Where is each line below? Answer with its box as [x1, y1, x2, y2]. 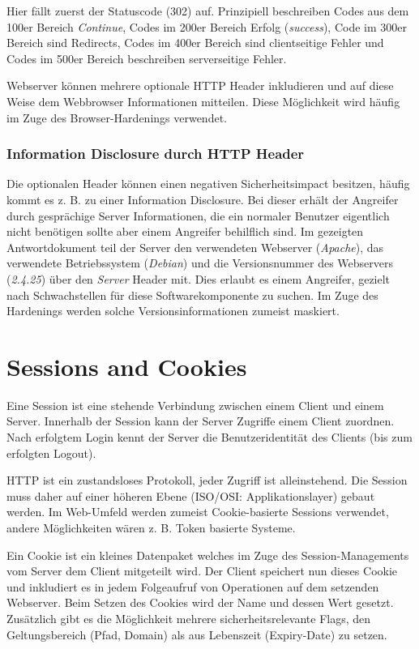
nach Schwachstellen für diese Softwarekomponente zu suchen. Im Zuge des [6, 286, 378, 303]
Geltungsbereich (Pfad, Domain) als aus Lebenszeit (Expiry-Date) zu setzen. [6, 626, 387, 643]
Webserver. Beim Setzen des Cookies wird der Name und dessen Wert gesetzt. [6, 594, 394, 611]
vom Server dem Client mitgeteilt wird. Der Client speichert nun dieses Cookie [6, 562, 398, 579]
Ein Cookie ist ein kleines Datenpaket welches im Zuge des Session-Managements [6, 546, 409, 563]
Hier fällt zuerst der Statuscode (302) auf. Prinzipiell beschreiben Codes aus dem [6, 2, 409, 19]
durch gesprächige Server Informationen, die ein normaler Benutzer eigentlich [6, 207, 390, 224]
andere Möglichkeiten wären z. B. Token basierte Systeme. [6, 519, 296, 536]
